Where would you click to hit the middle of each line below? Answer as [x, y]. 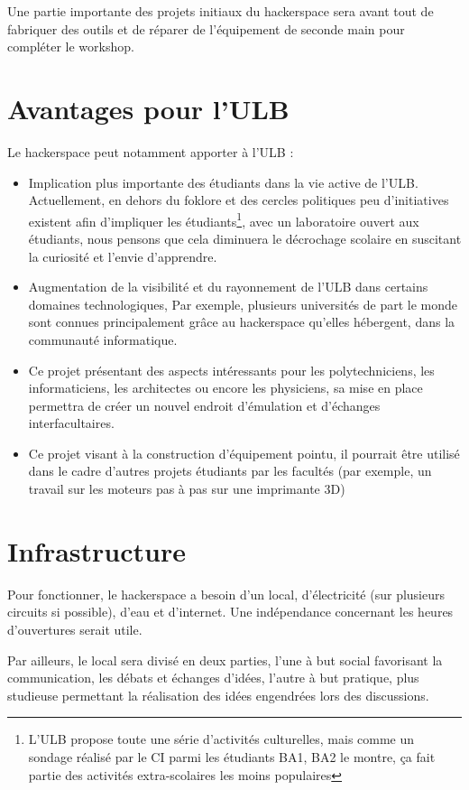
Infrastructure [97, 550]
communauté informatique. [103, 339]
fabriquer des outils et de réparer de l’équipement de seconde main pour [206, 28]
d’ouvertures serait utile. [75, 629]
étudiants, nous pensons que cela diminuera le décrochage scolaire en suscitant [245, 238]
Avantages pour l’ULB [148, 108]
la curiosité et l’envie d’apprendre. [123, 256]
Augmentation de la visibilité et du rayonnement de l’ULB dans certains [228, 287]
